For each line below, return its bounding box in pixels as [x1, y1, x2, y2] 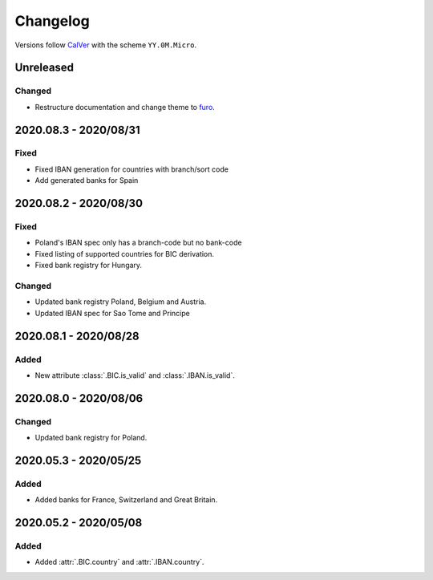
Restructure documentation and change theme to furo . [34, 102, 216, 112]
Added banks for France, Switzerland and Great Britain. [34, 495, 218, 505]
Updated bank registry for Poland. [34, 433, 148, 443]
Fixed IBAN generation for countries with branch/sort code [34, 164, 229, 174]
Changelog [14, 12, 90, 30]
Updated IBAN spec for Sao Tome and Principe [34, 308, 190, 318]
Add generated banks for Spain [34, 176, 139, 185]
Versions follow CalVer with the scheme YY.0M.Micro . [14, 40, 196, 50]
